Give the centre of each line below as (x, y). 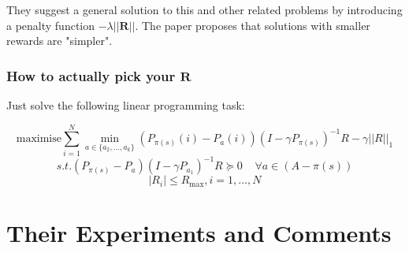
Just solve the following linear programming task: (126, 105)
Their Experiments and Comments (199, 233)
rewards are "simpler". (59, 41)
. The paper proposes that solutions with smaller (253, 25)
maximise (39, 139)
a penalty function (51, 25)
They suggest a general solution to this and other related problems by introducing (204, 9)
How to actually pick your (91, 75)
